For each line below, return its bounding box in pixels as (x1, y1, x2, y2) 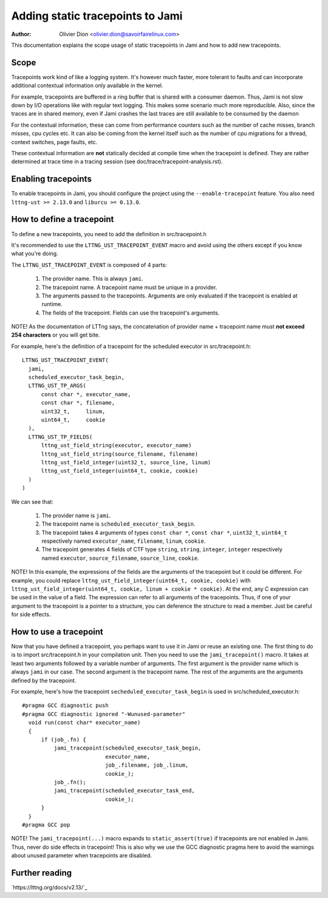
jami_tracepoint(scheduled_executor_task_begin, (53, 745, 202, 751)
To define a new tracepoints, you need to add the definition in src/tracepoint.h (11, 230, 207, 237)
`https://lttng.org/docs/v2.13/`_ (11, 883, 87, 891)
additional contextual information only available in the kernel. (11, 82, 163, 89)
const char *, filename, (41, 399, 115, 406)
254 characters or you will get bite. (11, 332, 100, 339)
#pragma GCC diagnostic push (22, 702, 109, 709)
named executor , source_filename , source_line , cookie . (41, 554, 200, 562)
